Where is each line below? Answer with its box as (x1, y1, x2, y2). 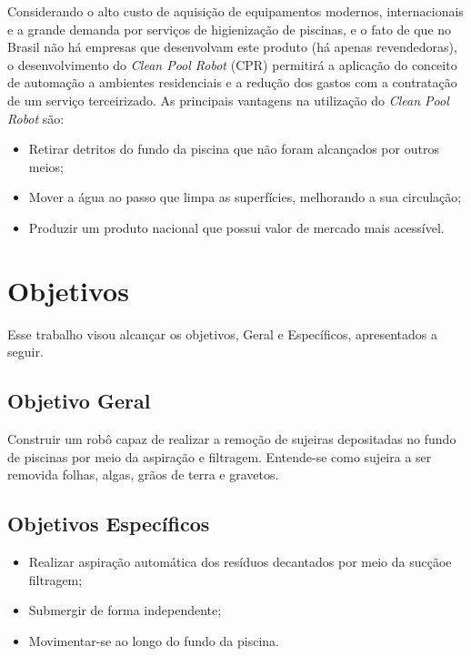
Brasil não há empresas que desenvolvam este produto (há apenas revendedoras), (7, 37, 457, 56)
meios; (28, 156, 64, 176)
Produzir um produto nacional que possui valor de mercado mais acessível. (28, 217, 445, 237)
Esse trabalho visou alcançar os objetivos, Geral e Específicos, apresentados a (7, 324, 438, 343)
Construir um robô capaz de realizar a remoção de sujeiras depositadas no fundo (7, 429, 456, 449)
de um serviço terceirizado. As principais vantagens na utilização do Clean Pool (7, 90, 449, 109)
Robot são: (7, 108, 65, 127)
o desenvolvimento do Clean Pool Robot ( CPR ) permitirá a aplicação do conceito (7, 55, 457, 74)
